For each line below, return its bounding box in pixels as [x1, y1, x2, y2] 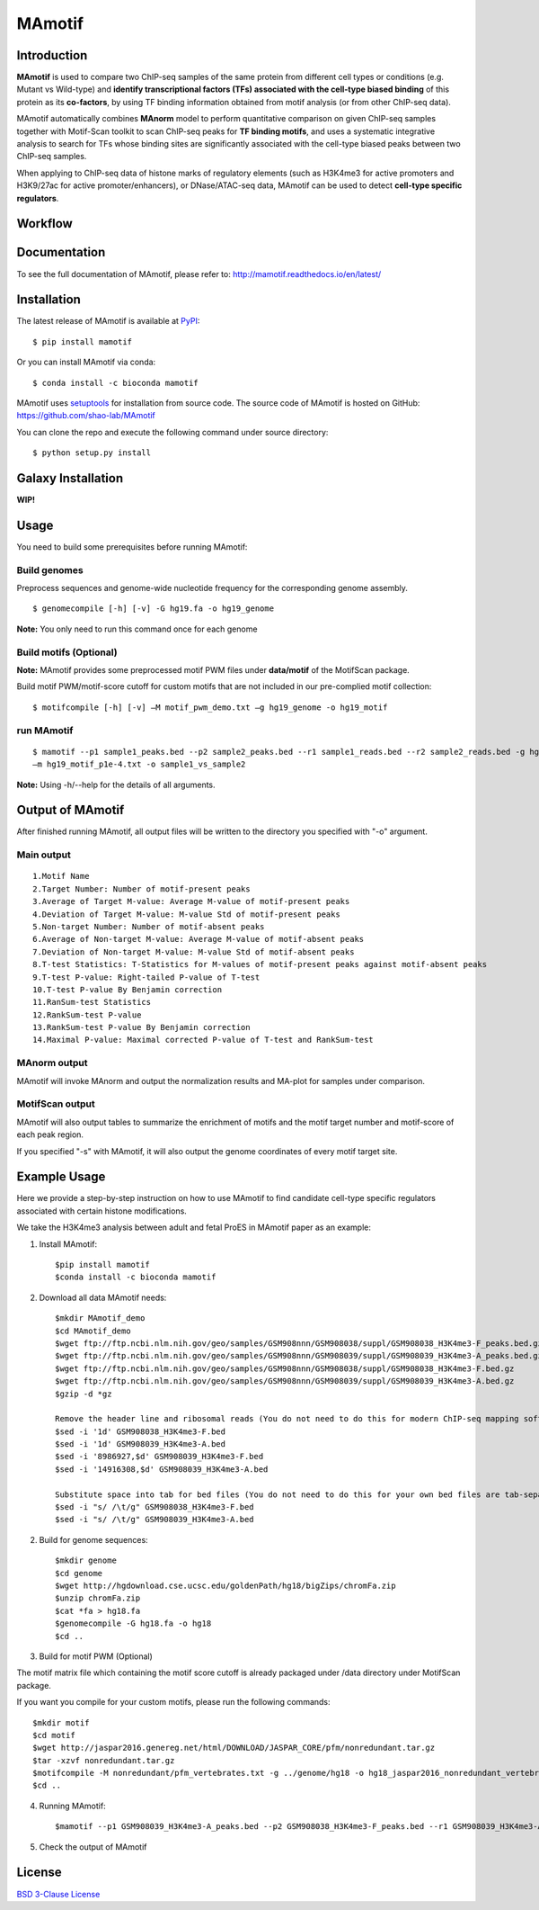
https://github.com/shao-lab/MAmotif [16, 410, 156, 421]
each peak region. [16, 1129, 84, 1140]
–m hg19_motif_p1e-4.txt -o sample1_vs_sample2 [32, 759, 246, 769]
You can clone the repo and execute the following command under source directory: [16, 426, 329, 437]
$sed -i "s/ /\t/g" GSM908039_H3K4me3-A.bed [55, 1514, 255, 1525]
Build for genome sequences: [39, 1534, 148, 1545]
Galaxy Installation [16, 471, 124, 486]
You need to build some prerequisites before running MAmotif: [16, 541, 248, 552]
